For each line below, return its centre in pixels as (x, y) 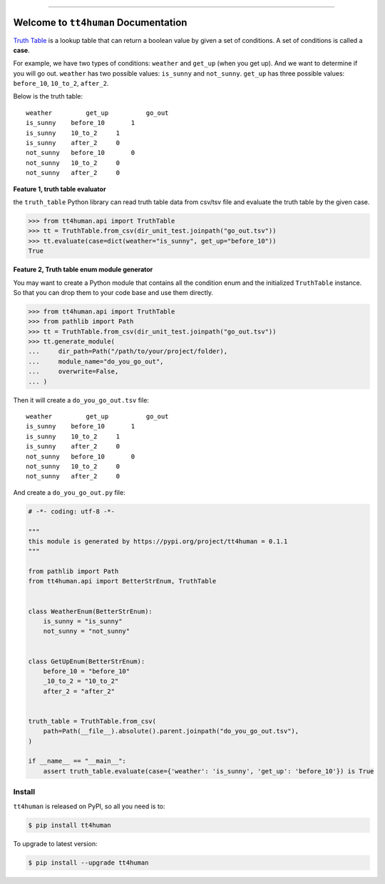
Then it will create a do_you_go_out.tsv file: (81, 400)
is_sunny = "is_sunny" (83, 622)
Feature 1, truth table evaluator (60, 189)
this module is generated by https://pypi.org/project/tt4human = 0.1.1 (158, 541)
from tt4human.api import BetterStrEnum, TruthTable (122, 581)
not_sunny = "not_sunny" (87, 631)
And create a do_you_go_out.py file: (69, 492)
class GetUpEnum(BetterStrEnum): (87, 661)
